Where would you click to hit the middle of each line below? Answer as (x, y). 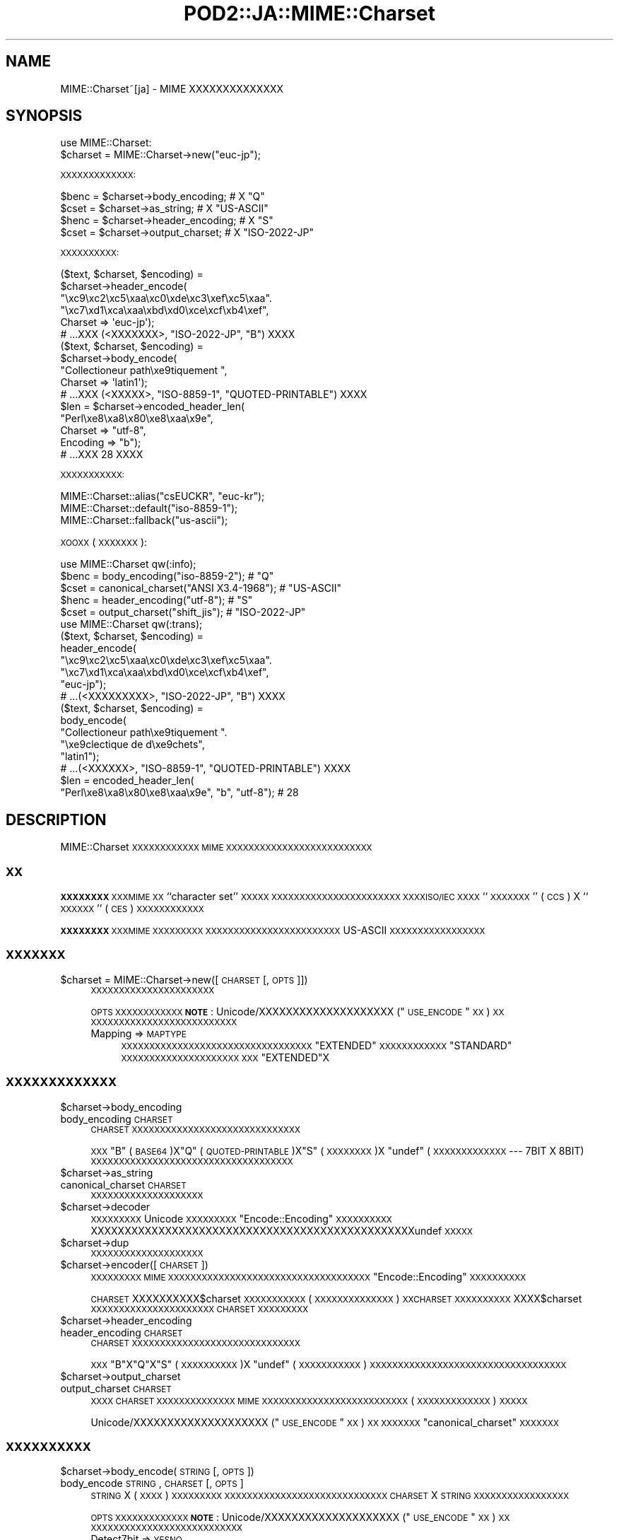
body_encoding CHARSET (117, 1119)
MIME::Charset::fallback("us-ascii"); (144, 520)
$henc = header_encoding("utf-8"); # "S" (157, 600)
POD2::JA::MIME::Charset (309, 13)
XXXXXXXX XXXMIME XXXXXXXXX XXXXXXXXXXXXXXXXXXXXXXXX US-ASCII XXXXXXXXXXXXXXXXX (273, 931)
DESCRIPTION (56, 819)
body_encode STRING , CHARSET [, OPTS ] (152, 1483)
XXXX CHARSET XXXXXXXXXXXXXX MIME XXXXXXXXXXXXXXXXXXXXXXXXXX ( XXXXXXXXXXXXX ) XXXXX (309, 1400)
